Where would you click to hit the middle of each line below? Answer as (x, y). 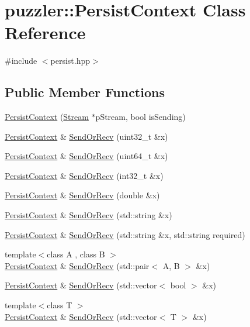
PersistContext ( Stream (47, 117)
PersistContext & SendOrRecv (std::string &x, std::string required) (125, 234)
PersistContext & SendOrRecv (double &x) (82, 195)
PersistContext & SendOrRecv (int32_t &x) (84, 175)
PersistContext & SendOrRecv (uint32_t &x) (86, 136)
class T (60, 305)
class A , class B (76, 254)
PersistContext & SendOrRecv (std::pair (77, 265)
